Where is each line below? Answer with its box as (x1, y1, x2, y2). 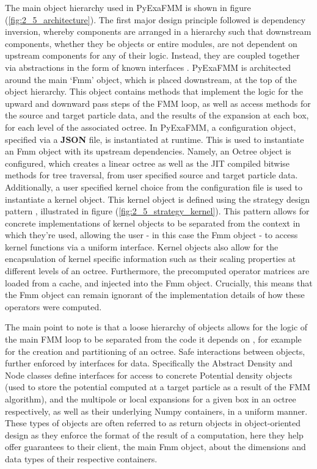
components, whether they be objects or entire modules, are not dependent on (5, 37, 297, 49)
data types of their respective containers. (5, 452, 158, 465)
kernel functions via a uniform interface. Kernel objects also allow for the (5, 240, 279, 253)
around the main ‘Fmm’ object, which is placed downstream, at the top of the (5, 73, 297, 85)
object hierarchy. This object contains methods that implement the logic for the (5, 85, 304, 98)
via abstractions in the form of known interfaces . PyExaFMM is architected (5, 60, 291, 73)
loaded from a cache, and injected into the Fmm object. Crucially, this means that (5, 276, 313, 289)
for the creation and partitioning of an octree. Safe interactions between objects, (5, 344, 305, 357)
